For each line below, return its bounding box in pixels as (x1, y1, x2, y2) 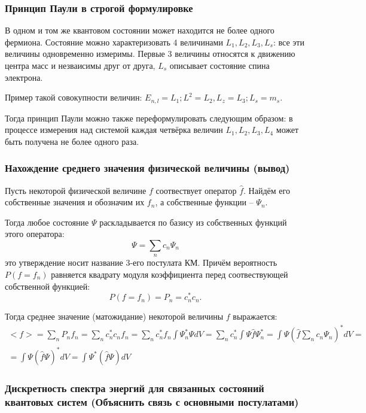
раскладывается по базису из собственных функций (99, 215, 287, 228)
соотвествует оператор (155, 184, 237, 196)
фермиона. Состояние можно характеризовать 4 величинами (5, 35, 223, 48)
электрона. (5, 71, 43, 83)
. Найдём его (243, 184, 290, 196)
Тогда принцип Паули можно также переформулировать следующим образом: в (5, 111, 293, 124)
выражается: (233, 310, 277, 323)
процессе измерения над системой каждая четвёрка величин (5, 123, 223, 136)
